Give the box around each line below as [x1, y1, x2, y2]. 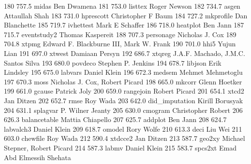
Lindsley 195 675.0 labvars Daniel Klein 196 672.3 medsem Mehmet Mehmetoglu [4, 67, 243, 77]
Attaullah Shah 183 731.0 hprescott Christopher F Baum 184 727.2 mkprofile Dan [4, 10, 248, 20]
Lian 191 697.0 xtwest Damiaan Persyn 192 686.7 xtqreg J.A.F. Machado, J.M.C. [4, 48, 245, 58]
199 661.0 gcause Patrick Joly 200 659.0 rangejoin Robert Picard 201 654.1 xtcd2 [4, 86, 244, 96]
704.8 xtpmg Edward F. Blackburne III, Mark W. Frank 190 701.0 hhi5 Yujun [4, 39, 236, 49]
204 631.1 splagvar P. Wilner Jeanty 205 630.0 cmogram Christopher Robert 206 [4, 105, 243, 115]
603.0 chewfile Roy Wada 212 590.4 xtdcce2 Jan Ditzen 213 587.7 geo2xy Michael [4, 133, 245, 143]
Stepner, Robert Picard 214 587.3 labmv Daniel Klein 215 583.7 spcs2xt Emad [4, 142, 236, 152]
